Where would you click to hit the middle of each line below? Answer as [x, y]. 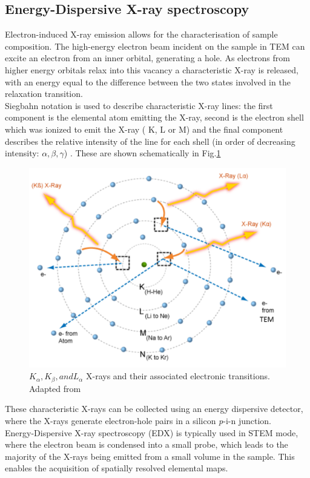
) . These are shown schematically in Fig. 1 [142, 153]
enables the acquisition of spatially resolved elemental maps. [117, 468]
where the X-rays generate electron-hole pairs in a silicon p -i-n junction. [138, 420]
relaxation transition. [44, 94]
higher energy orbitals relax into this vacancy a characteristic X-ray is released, [152, 69]
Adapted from [55, 388]
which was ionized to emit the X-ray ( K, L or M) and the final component [144, 129]
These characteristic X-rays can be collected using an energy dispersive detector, [154, 409]
